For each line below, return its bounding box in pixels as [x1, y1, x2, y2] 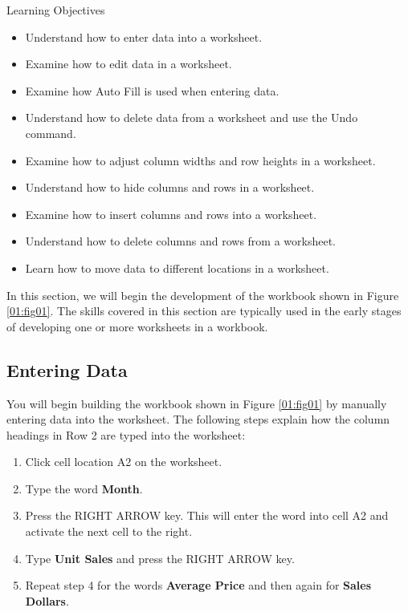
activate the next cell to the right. [25, 523, 193, 540]
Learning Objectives [6, 2, 105, 18]
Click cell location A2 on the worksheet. [25, 453, 222, 470]
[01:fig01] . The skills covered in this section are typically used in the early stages [6, 302, 402, 319]
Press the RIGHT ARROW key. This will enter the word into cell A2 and [25, 507, 389, 524]
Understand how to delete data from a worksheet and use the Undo [25, 109, 358, 126]
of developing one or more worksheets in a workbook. [6, 318, 268, 334]
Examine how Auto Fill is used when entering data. [25, 82, 279, 99]
